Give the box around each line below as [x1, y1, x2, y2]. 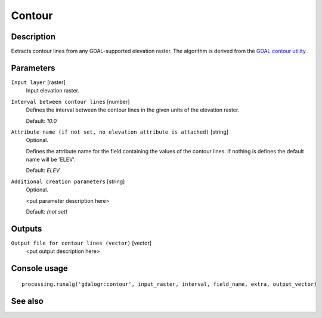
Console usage [11, 263, 69, 274]
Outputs [11, 224, 42, 234]
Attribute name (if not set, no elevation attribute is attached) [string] [11, 128, 229, 135]
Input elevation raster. [26, 87, 80, 94]
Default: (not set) [26, 208, 68, 215]
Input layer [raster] [11, 78, 66, 86]
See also [11, 296, 44, 306]
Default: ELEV [26, 167, 60, 174]
